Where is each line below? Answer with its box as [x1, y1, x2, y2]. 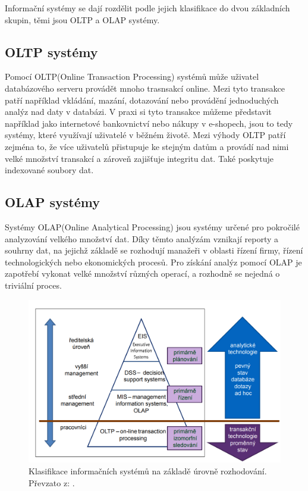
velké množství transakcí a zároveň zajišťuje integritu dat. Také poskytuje [5, 152, 274, 164]
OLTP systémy [5, 42, 98, 61]
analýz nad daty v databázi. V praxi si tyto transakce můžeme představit [5, 105, 272, 118]
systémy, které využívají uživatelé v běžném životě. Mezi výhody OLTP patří [5, 129, 286, 141]
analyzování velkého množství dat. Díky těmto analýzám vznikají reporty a [5, 232, 279, 245]
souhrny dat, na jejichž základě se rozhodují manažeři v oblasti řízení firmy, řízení [5, 244, 303, 257]
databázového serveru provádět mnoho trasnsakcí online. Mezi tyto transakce [5, 82, 285, 94]
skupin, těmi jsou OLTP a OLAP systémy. [5, 13, 160, 26]
